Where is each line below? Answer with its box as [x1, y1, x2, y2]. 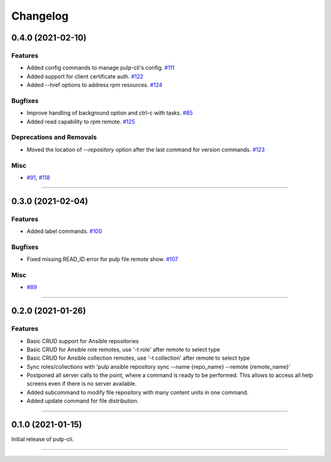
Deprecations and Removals [11, 133, 97, 142]
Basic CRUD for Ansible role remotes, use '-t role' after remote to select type [26, 346, 220, 353]
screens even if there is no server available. [26, 380, 137, 387]
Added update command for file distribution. [26, 397, 139, 404]
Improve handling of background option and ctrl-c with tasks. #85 [26, 109, 193, 116]
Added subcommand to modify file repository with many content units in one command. [26, 388, 249, 396]
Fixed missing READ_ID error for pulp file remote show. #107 [26, 256, 178, 263]
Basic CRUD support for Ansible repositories [26, 337, 139, 344]
